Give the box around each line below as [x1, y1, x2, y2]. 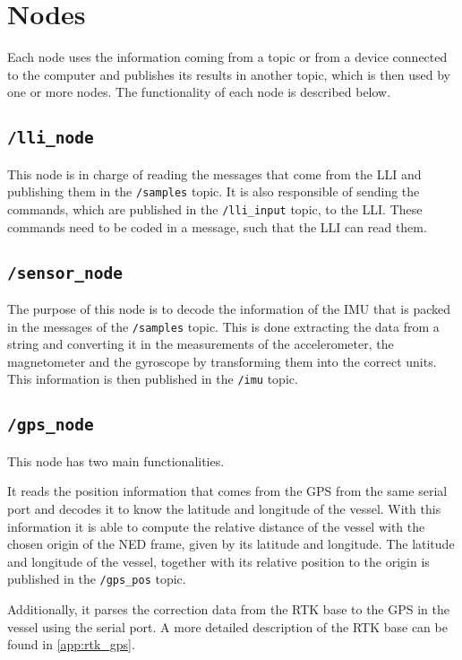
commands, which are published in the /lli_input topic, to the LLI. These [7, 199, 423, 218]
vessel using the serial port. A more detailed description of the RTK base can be [7, 617, 448, 636]
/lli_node [7, 128, 94, 148]
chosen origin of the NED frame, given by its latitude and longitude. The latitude [7, 534, 455, 553]
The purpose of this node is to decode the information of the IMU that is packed [7, 299, 451, 317]
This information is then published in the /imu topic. [7, 369, 298, 388]
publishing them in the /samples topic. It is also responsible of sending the [7, 182, 420, 201]
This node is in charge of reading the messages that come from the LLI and [7, 164, 422, 183]
